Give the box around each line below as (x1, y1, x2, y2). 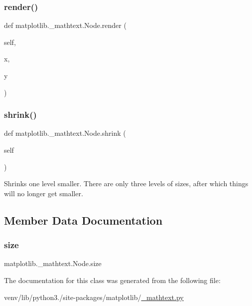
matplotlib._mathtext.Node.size (4, 258, 102, 269)
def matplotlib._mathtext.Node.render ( (4, 20, 126, 30)
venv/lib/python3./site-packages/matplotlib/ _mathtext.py (4, 292, 184, 302)
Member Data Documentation (4, 212, 163, 228)
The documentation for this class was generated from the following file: (4, 275, 221, 285)
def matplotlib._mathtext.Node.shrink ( (4, 128, 126, 138)
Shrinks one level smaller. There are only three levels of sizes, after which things (4, 178, 249, 189)
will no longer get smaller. (4, 188, 83, 198)
